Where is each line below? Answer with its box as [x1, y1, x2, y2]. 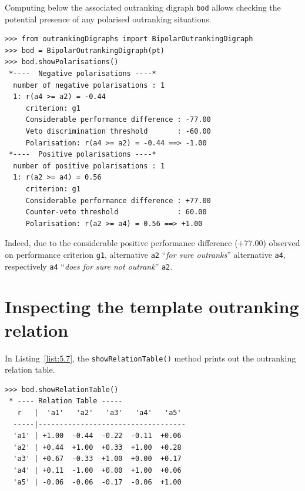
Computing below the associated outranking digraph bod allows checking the [5, 1, 281, 13]
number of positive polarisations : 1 [13, 161, 165, 170]
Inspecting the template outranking [5, 294, 299, 319]
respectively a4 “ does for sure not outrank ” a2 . [5, 260, 173, 272]
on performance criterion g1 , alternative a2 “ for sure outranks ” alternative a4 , [5, 248, 286, 260]
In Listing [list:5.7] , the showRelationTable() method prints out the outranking [5, 351, 296, 364]
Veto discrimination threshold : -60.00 [25, 127, 211, 135]
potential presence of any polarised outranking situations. [5, 12, 212, 25]
